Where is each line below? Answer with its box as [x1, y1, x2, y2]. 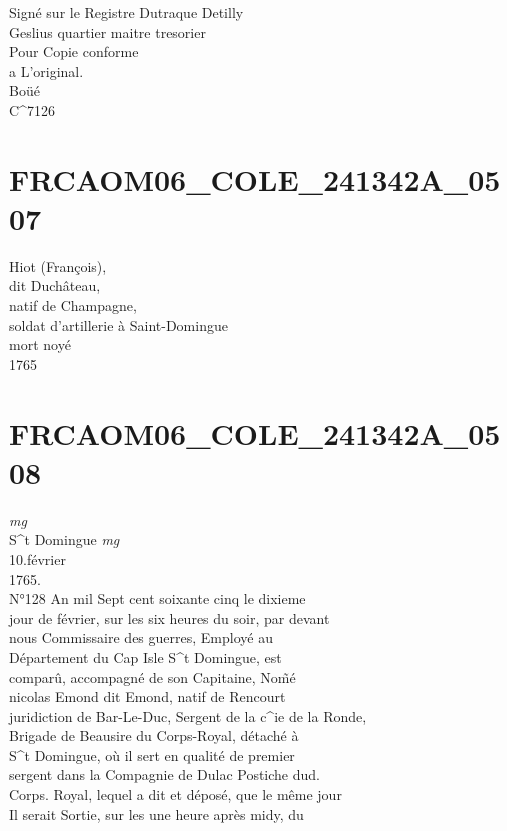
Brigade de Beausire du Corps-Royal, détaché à [9, 725, 299, 746]
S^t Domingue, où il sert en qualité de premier [9, 744, 295, 765]
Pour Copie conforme [9, 41, 139, 62]
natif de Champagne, [9, 295, 137, 316]
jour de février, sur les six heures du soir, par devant [9, 607, 330, 628]
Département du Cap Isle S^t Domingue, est [9, 646, 282, 667]
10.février [9, 548, 66, 569]
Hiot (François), [9, 255, 107, 276]
